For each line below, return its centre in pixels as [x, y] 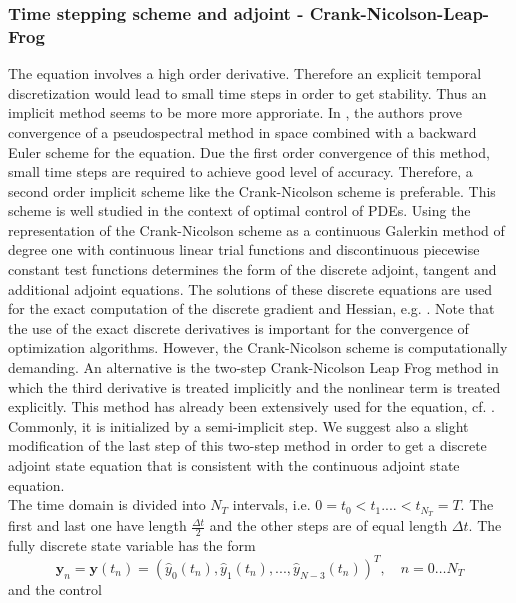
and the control [55, 588]
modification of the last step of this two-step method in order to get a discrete [247, 445]
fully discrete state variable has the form [132, 544]
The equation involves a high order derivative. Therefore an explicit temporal [245, 73]
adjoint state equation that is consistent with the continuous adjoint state [234, 465]
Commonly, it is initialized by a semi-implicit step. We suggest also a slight [238, 425]
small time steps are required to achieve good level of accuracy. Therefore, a [240, 171]
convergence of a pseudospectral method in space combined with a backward [242, 131]
